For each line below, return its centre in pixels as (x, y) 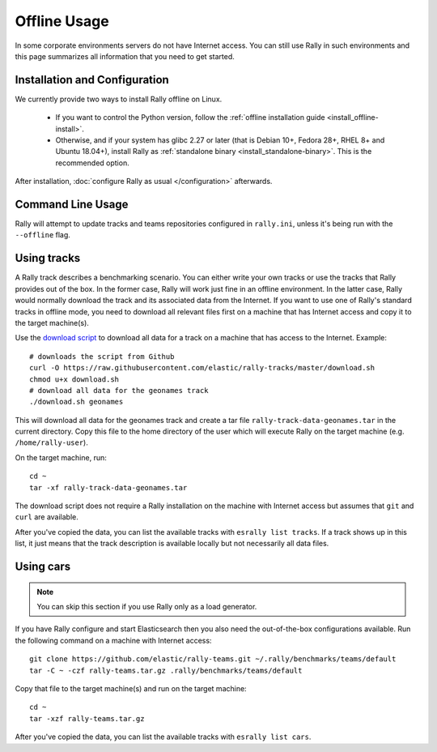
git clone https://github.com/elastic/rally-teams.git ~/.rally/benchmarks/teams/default (213, 659)
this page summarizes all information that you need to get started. (125, 56)
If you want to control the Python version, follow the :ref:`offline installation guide (190, 117)
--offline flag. (42, 235)
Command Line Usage (72, 204)
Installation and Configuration (92, 80)
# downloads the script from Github (102, 356)
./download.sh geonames (76, 402)
